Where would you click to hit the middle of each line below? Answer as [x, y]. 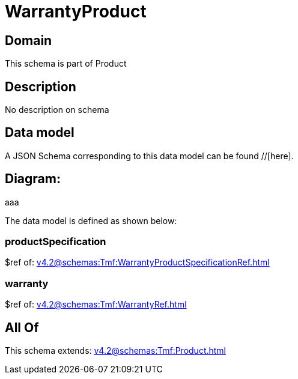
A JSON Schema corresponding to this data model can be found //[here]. [149, 156]
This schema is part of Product [66, 64]
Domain [29, 40]
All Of [22, 327]
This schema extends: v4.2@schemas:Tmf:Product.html [116, 351]
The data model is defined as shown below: [91, 220]
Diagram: [33, 179]
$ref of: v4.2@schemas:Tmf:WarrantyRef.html [96, 305]
